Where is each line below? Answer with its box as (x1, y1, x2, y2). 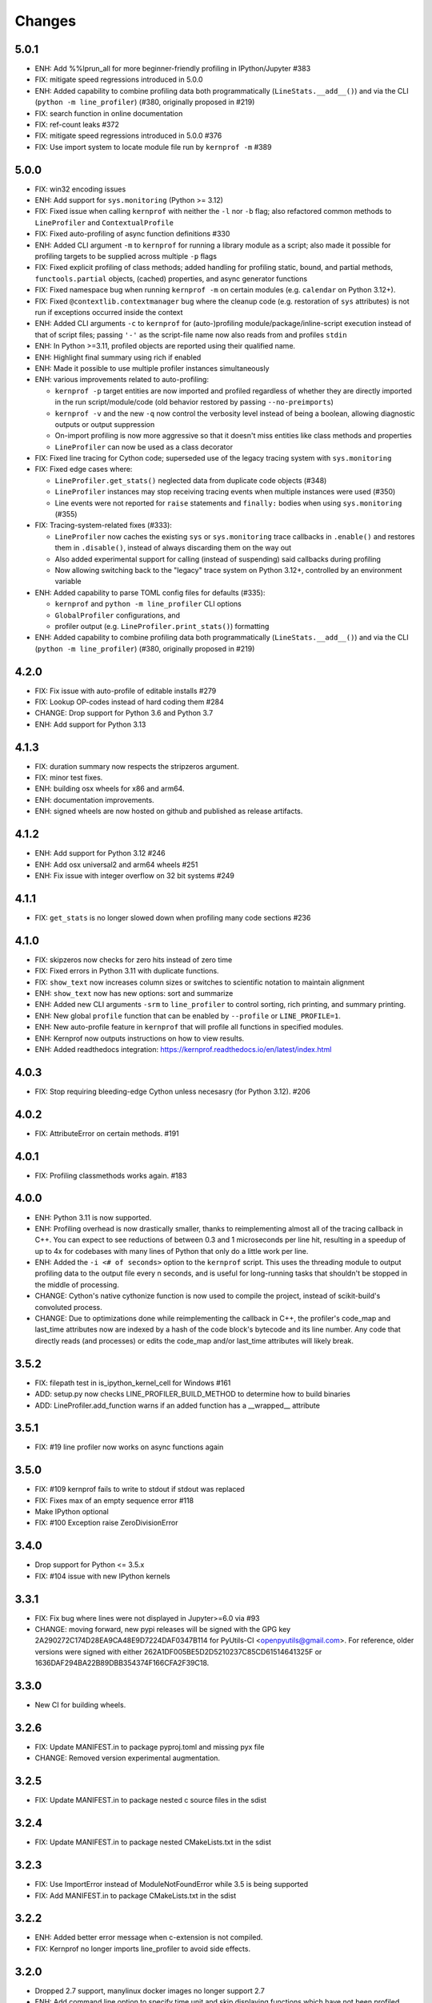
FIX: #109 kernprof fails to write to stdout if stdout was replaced (34, 1485, 246, 1494)
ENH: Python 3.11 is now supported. (34, 1212, 152, 1222)
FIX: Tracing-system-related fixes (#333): (34, 521, 172, 530)
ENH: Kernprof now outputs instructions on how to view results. (34, 1034, 245, 1043)
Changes (14, 12, 76, 30)
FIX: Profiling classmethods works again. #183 (34, 1171, 187, 1180)
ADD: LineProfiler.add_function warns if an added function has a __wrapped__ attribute (34, 1400, 320, 1410)
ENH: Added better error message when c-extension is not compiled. (34, 1932, 263, 1942)
